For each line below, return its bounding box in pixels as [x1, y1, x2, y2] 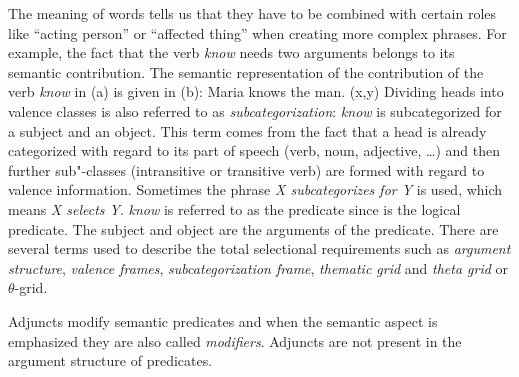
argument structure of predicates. [8, 350, 213, 371]
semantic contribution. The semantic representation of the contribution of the [8, 61, 484, 82]
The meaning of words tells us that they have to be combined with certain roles [8, 3, 497, 23]
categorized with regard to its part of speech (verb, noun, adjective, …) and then [8, 140, 500, 161]
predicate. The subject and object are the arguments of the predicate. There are [8, 218, 499, 239]
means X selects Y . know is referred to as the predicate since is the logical [8, 198, 461, 219]
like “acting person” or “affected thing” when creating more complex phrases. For [8, 22, 507, 43]
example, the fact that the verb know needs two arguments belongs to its [8, 42, 455, 63]
